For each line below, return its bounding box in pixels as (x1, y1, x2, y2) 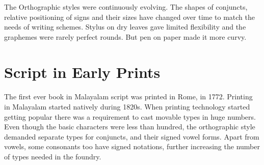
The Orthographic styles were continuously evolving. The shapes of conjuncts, (4, 2, 248, 12)
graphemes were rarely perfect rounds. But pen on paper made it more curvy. (4, 31, 247, 42)
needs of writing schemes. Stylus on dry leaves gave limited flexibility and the (4, 21, 246, 32)
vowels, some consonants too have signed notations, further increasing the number (4, 141, 260, 152)
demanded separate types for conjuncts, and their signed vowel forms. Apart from (4, 131, 259, 142)
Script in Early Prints (4, 61, 161, 82)
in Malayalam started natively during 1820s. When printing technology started (4, 101, 250, 112)
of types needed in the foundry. (4, 151, 101, 161)
